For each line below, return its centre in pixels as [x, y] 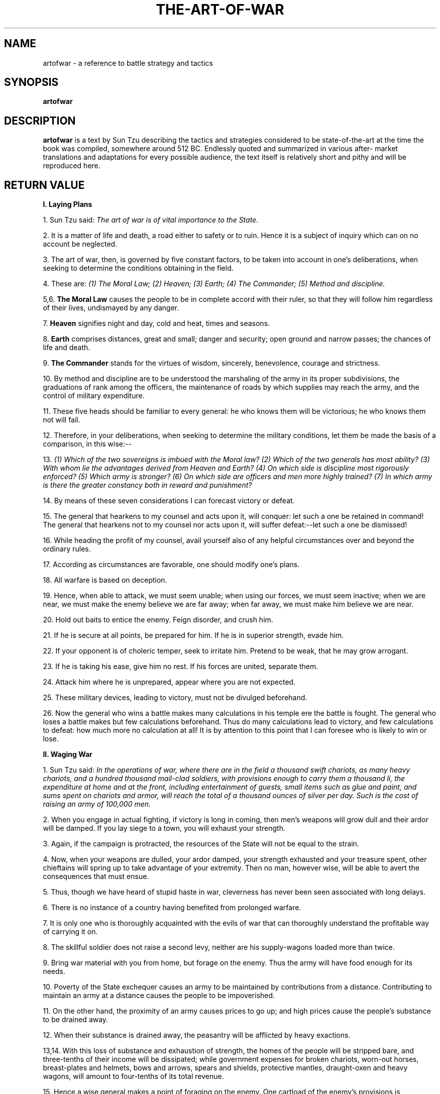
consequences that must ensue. [96, 877]
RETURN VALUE [44, 185]
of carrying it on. [70, 932]
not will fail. [62, 420]
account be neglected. [80, 244]
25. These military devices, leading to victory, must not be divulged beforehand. [175, 698]
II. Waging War [68, 754]
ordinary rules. [67, 549]
